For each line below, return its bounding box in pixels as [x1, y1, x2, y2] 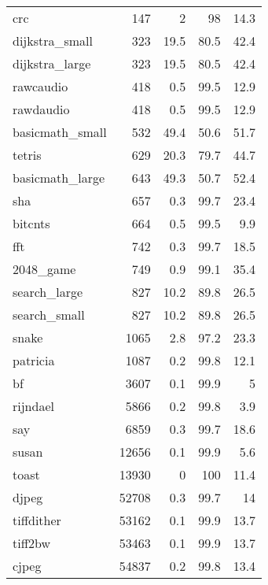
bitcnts [13, 214, 50, 232]
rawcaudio [13, 77, 68, 95]
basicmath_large [13, 168, 105, 187]
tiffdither [13, 511, 61, 529]
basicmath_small [13, 123, 107, 141]
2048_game [13, 260, 76, 278]
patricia [13, 351, 55, 369]
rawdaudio [13, 100, 70, 118]
